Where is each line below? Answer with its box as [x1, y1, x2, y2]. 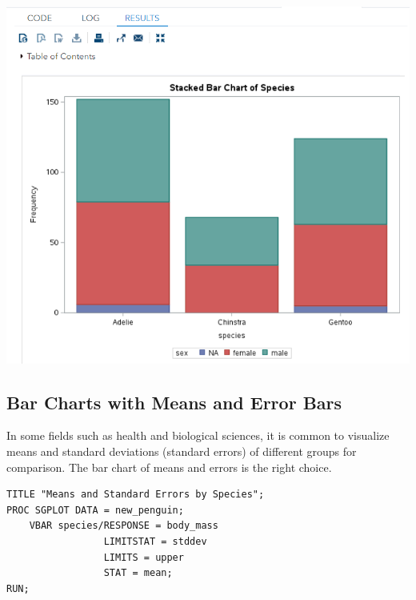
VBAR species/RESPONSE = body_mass [29, 520, 218, 532]
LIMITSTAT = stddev [103, 536, 207, 548]
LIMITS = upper [103, 551, 184, 563]
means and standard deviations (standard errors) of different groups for [6, 443, 357, 460]
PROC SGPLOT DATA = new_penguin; [6, 504, 184, 516]
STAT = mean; [103, 567, 173, 579]
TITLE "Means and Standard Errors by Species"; [6, 489, 265, 501]
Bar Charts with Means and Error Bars [6, 389, 342, 414]
